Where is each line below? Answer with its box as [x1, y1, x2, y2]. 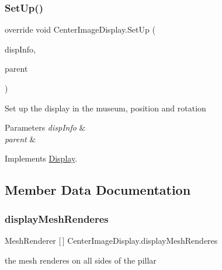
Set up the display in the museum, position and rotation [5, 101, 206, 114]
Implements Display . [5, 152, 78, 164]
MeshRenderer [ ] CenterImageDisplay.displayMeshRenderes [5, 234, 218, 246]
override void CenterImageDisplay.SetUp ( [5, 23, 155, 36]
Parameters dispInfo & [5, 121, 86, 134]
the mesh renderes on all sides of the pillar [5, 254, 157, 266]
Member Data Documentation [5, 181, 191, 199]
